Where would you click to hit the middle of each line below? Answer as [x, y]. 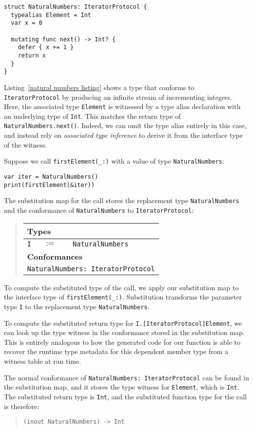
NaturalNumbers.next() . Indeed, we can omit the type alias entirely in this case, [125, 125]
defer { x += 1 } [46, 47]
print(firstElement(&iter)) [49, 185]
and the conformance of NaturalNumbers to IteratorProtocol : [99, 210]
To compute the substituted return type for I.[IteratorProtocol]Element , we [123, 323]
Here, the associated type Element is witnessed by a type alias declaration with [122, 106]
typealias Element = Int [51, 15]
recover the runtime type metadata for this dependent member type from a [116, 351]
